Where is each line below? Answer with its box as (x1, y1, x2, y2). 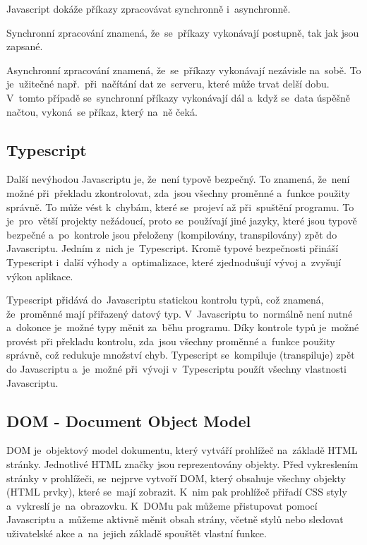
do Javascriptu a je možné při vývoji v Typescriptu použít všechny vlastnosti (6, 361, 347, 376)
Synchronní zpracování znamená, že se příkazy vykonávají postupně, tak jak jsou (6, 25, 359, 40)
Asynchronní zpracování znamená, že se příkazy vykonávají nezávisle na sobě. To (6, 62, 361, 77)
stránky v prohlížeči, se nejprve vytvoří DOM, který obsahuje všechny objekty (6, 470, 347, 485)
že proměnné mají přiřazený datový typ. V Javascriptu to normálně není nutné (6, 306, 353, 321)
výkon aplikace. (6, 268, 73, 283)
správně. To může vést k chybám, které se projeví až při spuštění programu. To (6, 199, 354, 214)
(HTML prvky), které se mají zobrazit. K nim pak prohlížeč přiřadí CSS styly (6, 484, 347, 499)
